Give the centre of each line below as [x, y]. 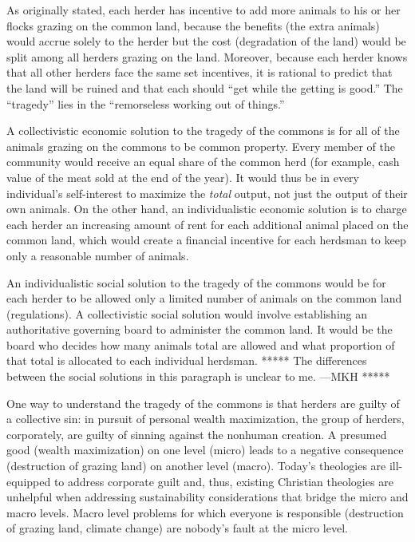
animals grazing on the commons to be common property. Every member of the [201, 146]
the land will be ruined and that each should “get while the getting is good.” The [205, 87]
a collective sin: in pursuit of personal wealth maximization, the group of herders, [206, 419]
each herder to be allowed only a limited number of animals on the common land [204, 298]
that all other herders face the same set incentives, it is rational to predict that [200, 72]
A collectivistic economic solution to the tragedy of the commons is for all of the [203, 131]
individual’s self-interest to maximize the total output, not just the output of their [207, 193]
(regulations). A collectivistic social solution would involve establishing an [187, 313]
